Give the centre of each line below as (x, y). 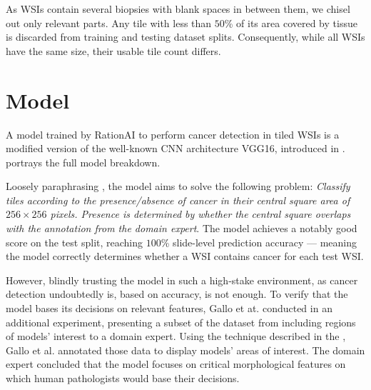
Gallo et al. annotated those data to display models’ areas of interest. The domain (185, 350)
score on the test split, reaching (75, 242)
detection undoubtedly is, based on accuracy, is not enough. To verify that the (177, 294)
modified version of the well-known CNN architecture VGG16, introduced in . (176, 148)
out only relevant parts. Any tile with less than (109, 22)
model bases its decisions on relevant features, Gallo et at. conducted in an (169, 308)
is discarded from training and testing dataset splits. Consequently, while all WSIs (185, 37)
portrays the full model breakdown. (83, 162)
